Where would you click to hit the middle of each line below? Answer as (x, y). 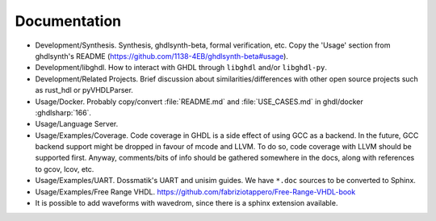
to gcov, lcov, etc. (65, 169)
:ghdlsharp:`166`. (63, 112)
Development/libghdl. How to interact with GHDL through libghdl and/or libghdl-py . (181, 68)
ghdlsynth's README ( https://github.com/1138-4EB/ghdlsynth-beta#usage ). (161, 56)
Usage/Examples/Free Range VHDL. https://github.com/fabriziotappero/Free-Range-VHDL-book (195, 192)
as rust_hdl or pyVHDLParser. (84, 90)
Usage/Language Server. (77, 124)
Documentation (68, 21)
